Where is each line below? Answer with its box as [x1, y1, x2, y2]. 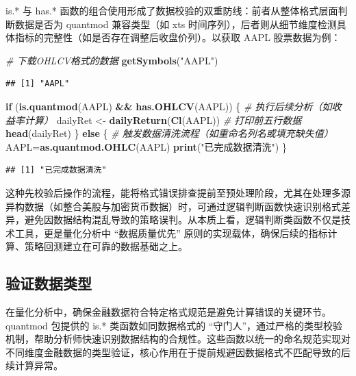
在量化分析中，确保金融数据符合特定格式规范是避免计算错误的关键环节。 [5, 305, 331, 319]
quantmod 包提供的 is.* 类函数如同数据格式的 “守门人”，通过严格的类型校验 [5, 318, 343, 332]
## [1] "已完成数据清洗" [5, 165, 107, 175]
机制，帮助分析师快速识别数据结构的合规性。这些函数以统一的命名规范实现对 [5, 331, 351, 346]
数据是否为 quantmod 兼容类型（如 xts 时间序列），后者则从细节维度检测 [14, 16, 337, 31]
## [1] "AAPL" [5, 79, 70, 89]
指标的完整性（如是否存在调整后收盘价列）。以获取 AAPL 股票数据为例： [14, 30, 341, 45]
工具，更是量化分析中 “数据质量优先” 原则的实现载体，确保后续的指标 [14, 225, 328, 240]
